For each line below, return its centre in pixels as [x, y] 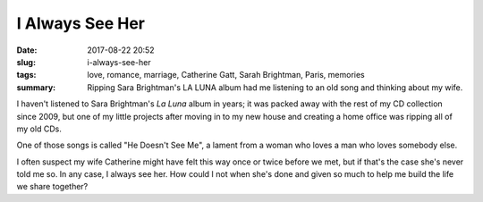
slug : [26, 62]
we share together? [52, 187]
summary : [36, 87]
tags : [26, 75]
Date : [27, 50]
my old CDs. [39, 129]
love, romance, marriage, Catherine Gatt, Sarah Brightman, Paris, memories [226, 75]
